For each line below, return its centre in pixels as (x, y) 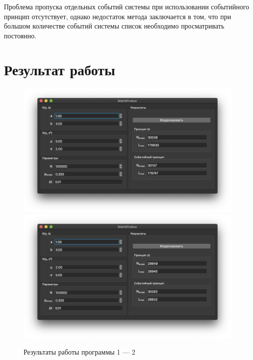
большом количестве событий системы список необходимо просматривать (114, 26)
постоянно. (20, 35)
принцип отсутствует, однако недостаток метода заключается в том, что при (118, 16)
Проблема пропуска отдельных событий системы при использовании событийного (127, 6)
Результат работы (60, 69)
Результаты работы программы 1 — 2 (79, 352)
